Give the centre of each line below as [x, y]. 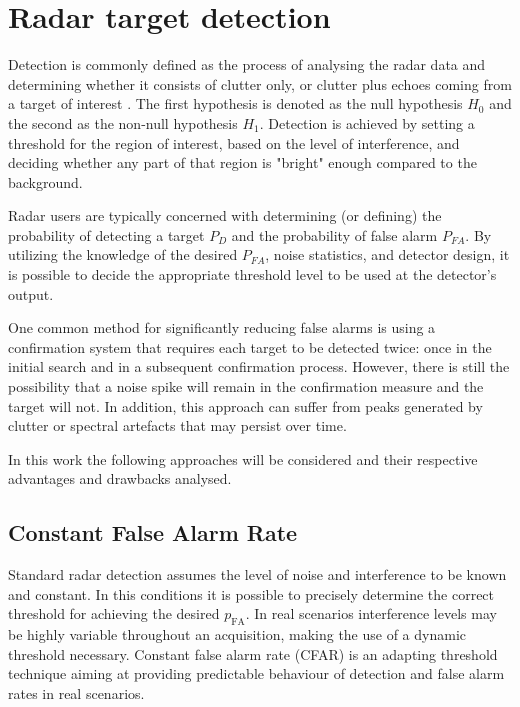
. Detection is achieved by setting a [367, 122]
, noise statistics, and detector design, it [387, 254]
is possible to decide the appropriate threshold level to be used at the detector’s [252, 274]
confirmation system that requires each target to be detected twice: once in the [250, 346]
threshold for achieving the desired [114, 613]
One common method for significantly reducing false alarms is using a [222, 327]
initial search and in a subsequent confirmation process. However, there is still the [259, 366]
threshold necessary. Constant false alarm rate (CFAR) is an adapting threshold [253, 653]
